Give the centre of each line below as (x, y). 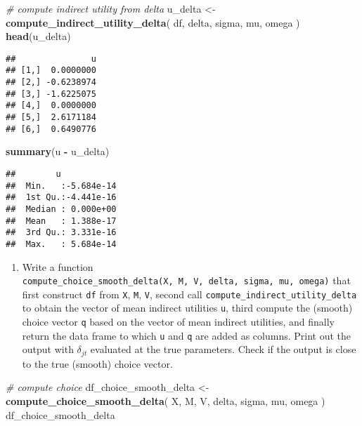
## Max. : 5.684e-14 (61, 244)
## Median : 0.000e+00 (61, 209)
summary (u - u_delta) (58, 151)
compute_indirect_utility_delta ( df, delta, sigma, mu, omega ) (153, 22)
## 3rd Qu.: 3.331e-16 (61, 233)
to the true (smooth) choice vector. (97, 363)
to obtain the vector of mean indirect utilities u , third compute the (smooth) (187, 308)
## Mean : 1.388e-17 (61, 221)
